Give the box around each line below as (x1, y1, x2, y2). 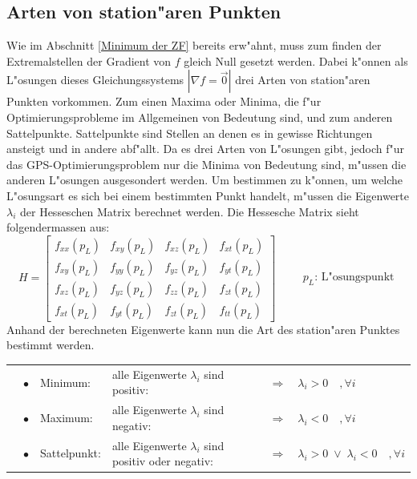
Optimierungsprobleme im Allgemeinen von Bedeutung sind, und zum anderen (6, 108, 393, 125)
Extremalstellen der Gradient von (6, 52, 172, 69)
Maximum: (40, 409, 93, 426)
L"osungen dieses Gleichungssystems (6, 71, 184, 88)
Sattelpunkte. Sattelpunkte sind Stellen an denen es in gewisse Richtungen (6, 124, 373, 141)
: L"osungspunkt (314, 271, 395, 283)
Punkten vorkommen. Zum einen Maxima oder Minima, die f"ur (6, 93, 322, 110)
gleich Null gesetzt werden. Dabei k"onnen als (184, 52, 408, 69)
